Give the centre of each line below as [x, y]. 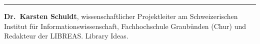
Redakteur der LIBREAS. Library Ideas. [66, 36]
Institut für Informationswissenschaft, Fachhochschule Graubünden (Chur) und [125, 26]
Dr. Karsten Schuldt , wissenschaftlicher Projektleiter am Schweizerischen [121, 16]
